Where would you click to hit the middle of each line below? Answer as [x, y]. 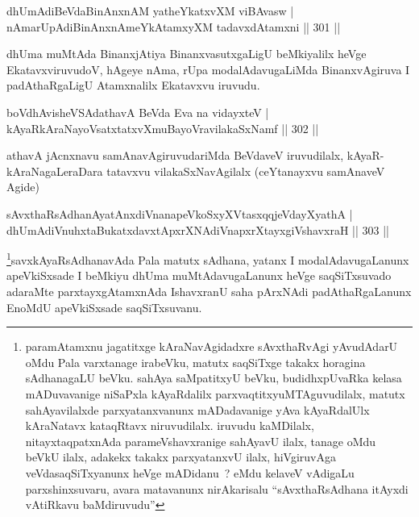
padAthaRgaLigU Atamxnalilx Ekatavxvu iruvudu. [133, 85]
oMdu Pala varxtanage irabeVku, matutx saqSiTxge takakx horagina [195, 362]
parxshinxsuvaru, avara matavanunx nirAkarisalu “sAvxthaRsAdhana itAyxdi [217, 488]
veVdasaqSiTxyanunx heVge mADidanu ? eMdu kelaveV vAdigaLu [190, 472]
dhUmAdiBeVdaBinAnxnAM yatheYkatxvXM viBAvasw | [150, 10]
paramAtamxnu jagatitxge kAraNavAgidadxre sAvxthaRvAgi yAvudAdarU [212, 346]
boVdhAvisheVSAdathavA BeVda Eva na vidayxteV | [138, 112]
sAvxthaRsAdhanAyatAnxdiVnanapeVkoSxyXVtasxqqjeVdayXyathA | [180, 213]
